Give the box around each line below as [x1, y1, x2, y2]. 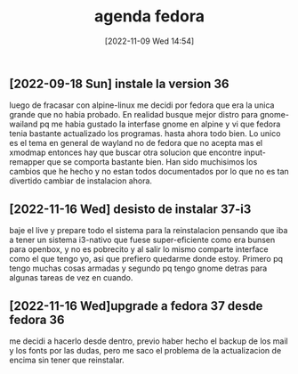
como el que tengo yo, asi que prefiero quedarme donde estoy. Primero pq [9, 254, 283, 264]
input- [243, 147, 267, 158]
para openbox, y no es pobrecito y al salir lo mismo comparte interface [9, 244, 269, 255]
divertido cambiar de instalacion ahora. [9, 175, 153, 186]
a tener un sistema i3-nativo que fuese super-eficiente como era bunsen [9, 234, 276, 246]
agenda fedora [94, 6, 205, 27]
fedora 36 [9, 312, 65, 327]
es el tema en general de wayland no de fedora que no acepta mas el [9, 138, 263, 149]
